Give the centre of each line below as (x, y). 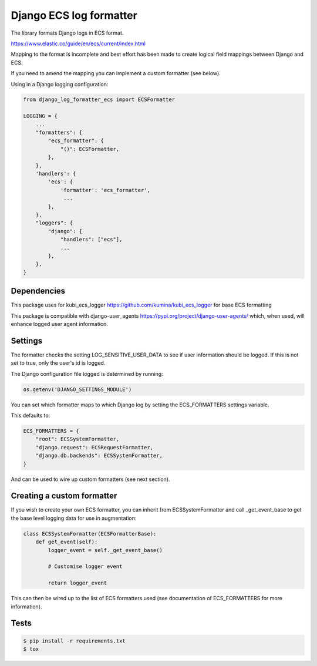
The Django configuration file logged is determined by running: (87, 374)
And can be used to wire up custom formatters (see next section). (90, 479)
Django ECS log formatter (74, 15)
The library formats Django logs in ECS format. (67, 33)
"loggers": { (54, 223)
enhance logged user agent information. (60, 324)
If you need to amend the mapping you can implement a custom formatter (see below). (116, 73)
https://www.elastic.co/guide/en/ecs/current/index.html (78, 43)
